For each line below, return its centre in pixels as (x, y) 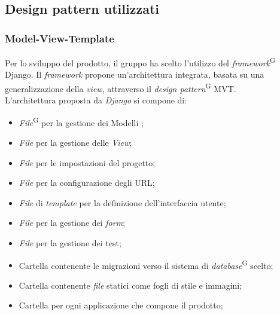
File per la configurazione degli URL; (87, 183)
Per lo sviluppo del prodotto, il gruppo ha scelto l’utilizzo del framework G (140, 62)
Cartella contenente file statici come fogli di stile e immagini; (130, 285)
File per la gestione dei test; (70, 242)
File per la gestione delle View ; (75, 142)
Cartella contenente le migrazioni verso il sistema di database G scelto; (146, 264)
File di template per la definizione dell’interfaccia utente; (122, 202)
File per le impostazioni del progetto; (87, 162)
